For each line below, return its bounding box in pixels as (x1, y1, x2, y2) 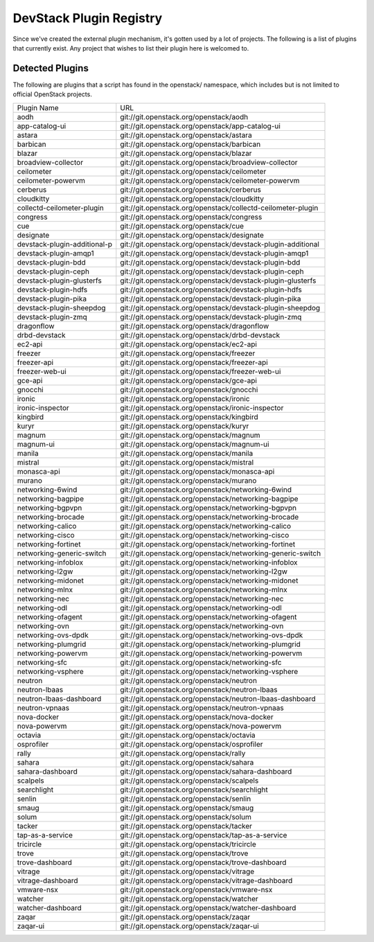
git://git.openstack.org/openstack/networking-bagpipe (120, 494, 299, 504)
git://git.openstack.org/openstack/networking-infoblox (120, 558, 298, 567)
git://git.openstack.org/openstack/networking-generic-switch (120, 548, 321, 558)
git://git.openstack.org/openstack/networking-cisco (120, 530, 290, 540)
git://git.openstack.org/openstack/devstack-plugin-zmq (120, 312, 302, 321)
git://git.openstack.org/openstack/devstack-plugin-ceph (120, 267, 304, 276)
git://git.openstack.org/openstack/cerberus (120, 184, 261, 194)
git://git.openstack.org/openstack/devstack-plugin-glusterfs (120, 276, 317, 285)
